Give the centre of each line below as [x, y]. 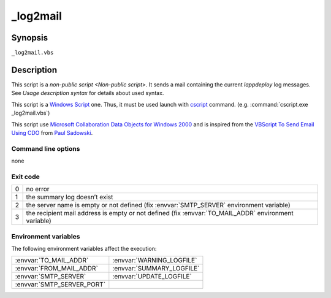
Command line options [46, 148]
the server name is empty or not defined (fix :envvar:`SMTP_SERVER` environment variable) [158, 205]
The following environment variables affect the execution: [84, 248]
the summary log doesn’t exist [70, 197]
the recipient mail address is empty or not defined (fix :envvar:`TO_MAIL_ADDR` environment [160, 213]
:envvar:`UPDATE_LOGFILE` [152, 277]
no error [38, 189]
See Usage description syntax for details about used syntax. [88, 93]
